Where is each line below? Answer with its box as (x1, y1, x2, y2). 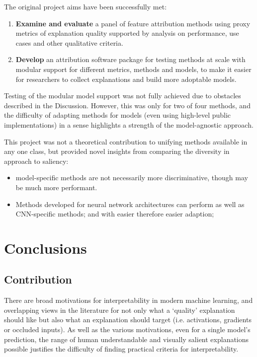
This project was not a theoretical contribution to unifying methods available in (4, 136, 248, 146)
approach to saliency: (4, 155, 69, 166)
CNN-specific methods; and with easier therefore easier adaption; (15, 209, 214, 219)
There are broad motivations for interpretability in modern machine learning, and (4, 295, 253, 305)
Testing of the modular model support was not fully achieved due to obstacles (4, 90, 241, 101)
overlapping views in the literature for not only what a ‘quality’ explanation (4, 304, 235, 315)
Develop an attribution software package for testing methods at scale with (15, 54, 246, 65)
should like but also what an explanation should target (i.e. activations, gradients (4, 314, 252, 325)
